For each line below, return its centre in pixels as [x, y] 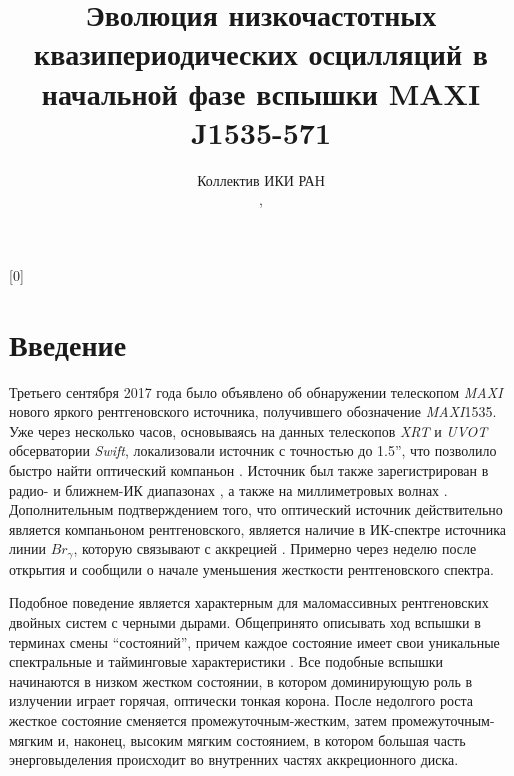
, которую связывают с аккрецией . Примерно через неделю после [275, 548]
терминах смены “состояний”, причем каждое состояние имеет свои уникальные [254, 641]
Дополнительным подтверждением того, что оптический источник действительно [256, 509]
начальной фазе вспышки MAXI [261, 92]
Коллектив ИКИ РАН [261, 179]
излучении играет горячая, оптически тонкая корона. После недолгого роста [241, 700]
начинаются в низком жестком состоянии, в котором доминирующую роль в [241, 680]
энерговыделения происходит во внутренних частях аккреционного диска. [234, 759]
